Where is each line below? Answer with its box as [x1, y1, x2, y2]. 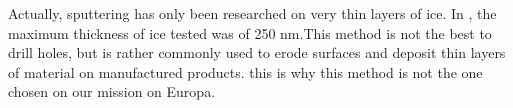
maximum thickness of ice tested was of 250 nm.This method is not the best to [8, 22, 492, 43]
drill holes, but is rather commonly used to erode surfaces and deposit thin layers [8, 42, 506, 63]
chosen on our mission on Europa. [8, 81, 216, 102]
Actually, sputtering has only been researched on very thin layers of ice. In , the [8, 3, 497, 23]
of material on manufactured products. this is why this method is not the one [8, 61, 483, 82]
